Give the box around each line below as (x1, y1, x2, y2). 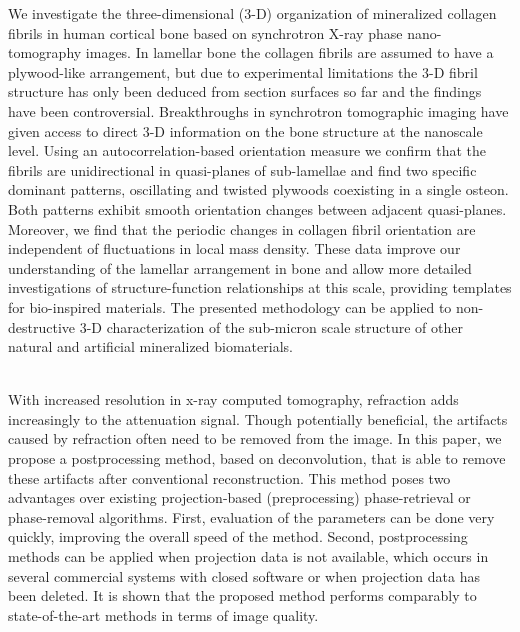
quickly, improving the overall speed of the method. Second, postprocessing (8, 526, 468, 547)
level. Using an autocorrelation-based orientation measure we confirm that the (8, 140, 486, 161)
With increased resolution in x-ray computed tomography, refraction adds (8, 389, 459, 410)
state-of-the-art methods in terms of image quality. (8, 604, 319, 625)
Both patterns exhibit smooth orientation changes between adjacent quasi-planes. (8, 198, 507, 219)
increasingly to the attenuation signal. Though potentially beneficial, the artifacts (8, 408, 508, 429)
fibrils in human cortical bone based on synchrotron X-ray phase (8, 22, 403, 43)
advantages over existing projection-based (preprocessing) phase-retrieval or (8, 487, 471, 508)
